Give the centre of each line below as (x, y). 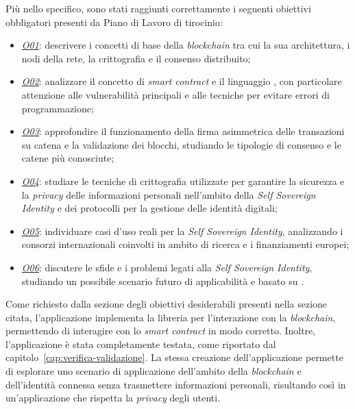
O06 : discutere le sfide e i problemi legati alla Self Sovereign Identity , (167, 267)
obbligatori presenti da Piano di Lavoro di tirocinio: (114, 22)
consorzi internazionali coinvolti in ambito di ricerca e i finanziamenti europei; (185, 244)
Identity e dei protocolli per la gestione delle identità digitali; (149, 208)
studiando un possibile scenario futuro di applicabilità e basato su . (163, 281)
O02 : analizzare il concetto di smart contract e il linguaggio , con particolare (182, 81)
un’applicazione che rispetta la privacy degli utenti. (113, 398)
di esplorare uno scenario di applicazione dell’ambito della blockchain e (154, 371)
